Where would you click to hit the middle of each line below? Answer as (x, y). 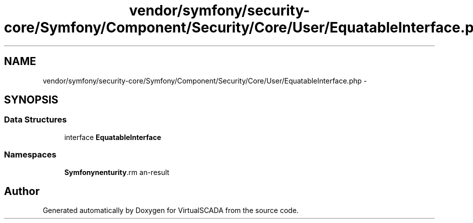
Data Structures (36, 120)
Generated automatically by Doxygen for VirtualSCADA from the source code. (171, 210)
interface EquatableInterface (113, 137)
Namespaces (30, 155)
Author (22, 191)
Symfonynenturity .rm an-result (117, 172)
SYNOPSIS (31, 100)
